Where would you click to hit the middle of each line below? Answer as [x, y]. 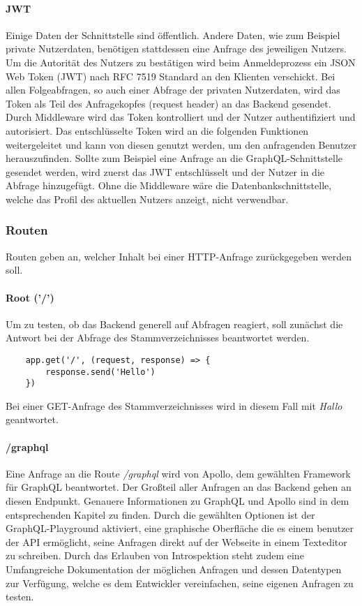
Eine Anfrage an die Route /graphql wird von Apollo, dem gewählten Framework [178, 473]
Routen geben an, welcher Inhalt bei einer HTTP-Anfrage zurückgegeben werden [179, 256]
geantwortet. [32, 419]
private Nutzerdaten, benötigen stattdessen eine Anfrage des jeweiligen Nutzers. [176, 49]
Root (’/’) [30, 297]
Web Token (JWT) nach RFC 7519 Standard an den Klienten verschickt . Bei [171, 76]
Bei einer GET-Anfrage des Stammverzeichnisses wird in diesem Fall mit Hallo [174, 405]
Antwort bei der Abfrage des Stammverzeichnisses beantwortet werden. [158, 338]
